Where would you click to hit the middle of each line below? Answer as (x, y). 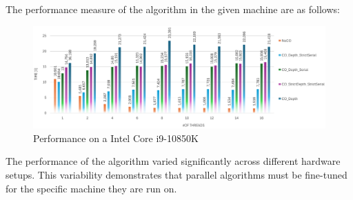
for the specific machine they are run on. (91, 188)
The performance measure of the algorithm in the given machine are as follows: (173, 9)
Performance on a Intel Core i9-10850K (116, 138)
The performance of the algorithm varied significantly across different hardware (173, 161)
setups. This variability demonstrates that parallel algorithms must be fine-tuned (176, 175)
